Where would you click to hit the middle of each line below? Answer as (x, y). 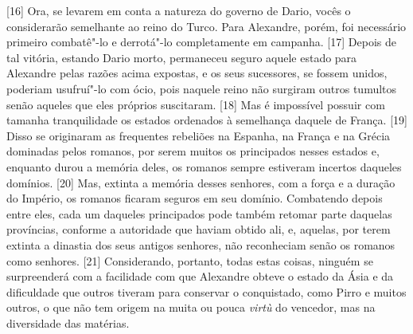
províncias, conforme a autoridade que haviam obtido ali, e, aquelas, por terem (199, 229)
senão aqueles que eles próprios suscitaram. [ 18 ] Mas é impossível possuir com (196, 104)
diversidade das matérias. (68, 322)
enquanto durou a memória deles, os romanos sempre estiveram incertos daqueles (204, 166)
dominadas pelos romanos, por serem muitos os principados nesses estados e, (193, 151)
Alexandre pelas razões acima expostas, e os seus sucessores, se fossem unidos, (197, 73)
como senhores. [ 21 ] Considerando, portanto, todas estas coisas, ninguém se (190, 260)
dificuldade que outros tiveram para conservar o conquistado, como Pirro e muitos (206, 291)
